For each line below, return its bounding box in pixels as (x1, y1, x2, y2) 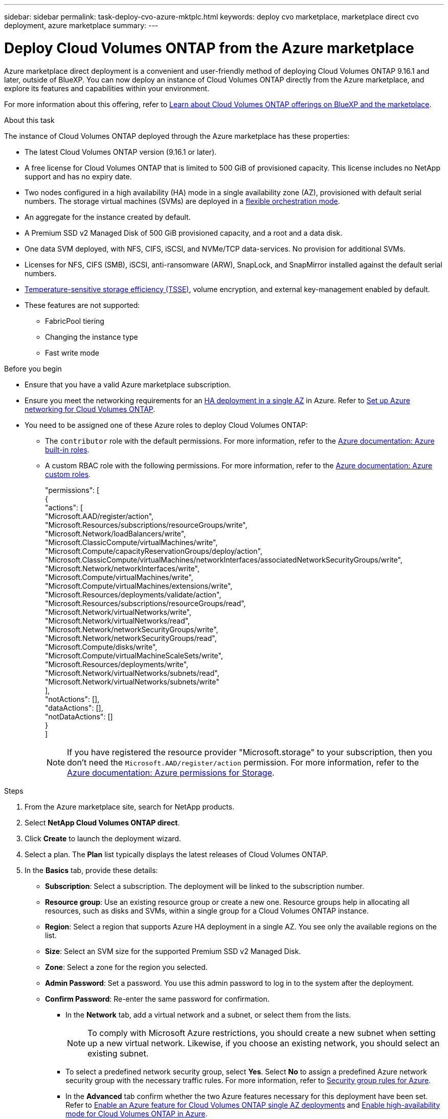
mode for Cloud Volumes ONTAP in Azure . (65, 1109, 208, 1118)
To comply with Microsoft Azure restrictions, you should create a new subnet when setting (87, 1027, 436, 1038)
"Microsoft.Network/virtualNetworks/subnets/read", (45, 668, 219, 677)
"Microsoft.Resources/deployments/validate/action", (45, 590, 221, 599)
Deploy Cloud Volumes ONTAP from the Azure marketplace (4, 39, 414, 57)
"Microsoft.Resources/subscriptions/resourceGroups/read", (45, 598, 246, 608)
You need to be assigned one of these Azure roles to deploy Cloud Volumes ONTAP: (25, 420, 308, 429)
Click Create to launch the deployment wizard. (25, 834, 181, 843)
